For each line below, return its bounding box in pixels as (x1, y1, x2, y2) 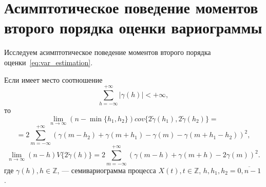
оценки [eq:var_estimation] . (4, 57, 93, 67)
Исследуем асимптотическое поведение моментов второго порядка (4, 47, 211, 58)
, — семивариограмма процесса (57, 164, 156, 175)
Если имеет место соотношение (4, 74, 103, 85)
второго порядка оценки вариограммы (4, 17, 262, 38)
